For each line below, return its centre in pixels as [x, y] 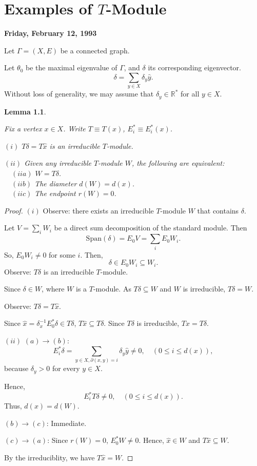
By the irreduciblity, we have [50, 457]
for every [66, 368]
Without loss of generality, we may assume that [79, 94]
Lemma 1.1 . [25, 111]
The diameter [56, 183]
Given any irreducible [58, 163]
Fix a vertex [23, 129]
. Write [74, 129]
